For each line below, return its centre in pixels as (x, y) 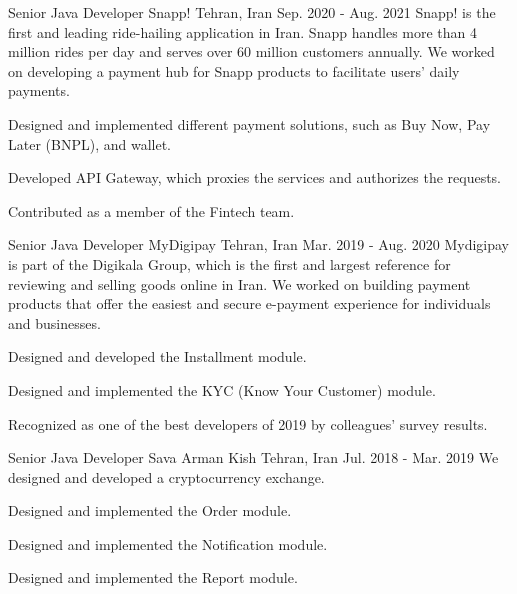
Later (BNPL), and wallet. (89, 143)
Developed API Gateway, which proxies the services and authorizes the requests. (255, 177)
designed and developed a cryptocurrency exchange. (166, 476)
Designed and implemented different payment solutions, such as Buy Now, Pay (249, 123)
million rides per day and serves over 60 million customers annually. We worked (251, 51)
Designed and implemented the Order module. (150, 510)
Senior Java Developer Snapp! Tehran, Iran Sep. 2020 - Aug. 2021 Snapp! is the (252, 12)
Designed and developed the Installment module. (157, 356)
